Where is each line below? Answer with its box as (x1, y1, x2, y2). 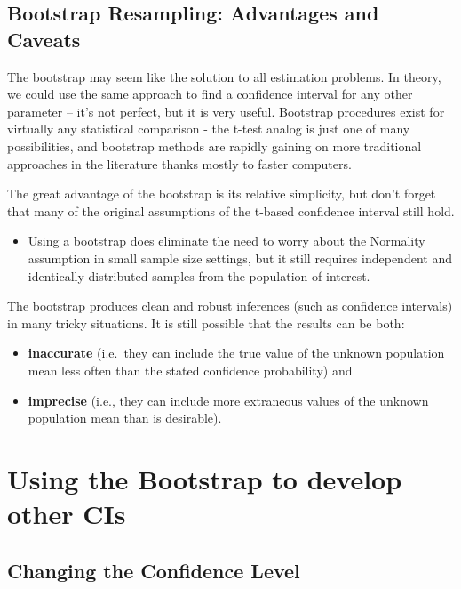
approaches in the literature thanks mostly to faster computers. (7, 154, 352, 173)
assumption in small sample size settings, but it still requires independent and (28, 248, 452, 267)
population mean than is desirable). (28, 408, 222, 427)
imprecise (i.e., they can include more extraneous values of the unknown (28, 391, 429, 409)
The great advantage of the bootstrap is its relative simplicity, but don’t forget (7, 184, 436, 203)
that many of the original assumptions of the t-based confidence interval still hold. (7, 201, 455, 220)
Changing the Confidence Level (7, 556, 300, 584)
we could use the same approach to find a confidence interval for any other (7, 85, 413, 103)
